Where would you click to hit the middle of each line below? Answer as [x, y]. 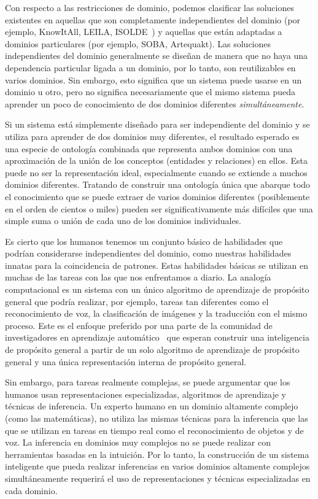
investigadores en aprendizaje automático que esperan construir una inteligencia [157, 337]
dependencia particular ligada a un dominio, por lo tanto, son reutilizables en [150, 67]
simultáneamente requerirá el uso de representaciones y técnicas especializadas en [158, 478]
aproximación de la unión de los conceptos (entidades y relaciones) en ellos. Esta [157, 161]
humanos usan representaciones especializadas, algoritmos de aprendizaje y [146, 394]
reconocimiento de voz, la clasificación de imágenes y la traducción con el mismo [156, 313]
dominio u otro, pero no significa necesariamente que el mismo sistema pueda [150, 92]
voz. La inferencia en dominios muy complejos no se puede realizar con [138, 442]
